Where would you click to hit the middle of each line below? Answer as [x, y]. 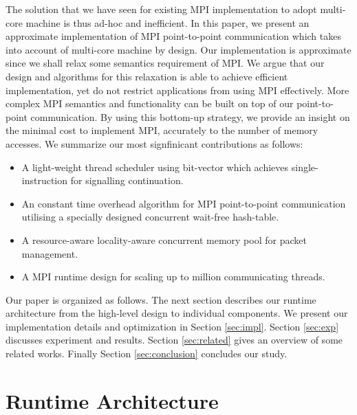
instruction [45, 180]
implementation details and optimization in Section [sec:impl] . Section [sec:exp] [172, 326]
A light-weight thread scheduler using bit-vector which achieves [155, 167]
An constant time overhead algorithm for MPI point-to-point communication [184, 203]
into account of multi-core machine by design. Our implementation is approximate [178, 49]
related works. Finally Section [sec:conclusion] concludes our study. [147, 354]
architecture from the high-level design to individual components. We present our [177, 313]
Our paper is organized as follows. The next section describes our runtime [161, 299]
